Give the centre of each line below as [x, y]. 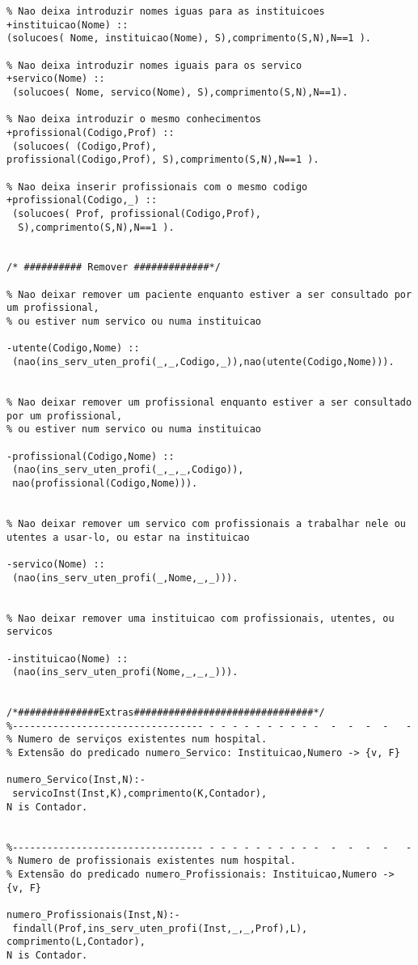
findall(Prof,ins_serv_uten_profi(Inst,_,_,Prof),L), [160, 928]
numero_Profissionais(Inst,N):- [93, 914]
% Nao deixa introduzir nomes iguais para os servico [154, 65]
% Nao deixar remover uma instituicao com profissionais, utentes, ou [201, 618]
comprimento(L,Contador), [76, 942]
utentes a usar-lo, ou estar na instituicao [128, 537]
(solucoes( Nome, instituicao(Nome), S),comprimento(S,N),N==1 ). [189, 38]
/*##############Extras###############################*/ [166, 713]
